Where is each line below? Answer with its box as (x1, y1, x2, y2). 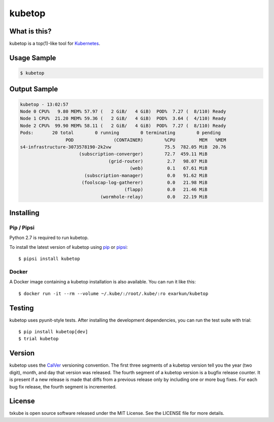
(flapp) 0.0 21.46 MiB (124, 187, 208, 192)
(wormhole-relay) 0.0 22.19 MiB (100, 193, 208, 200)
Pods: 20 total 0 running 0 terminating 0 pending (20, 130, 221, 136)
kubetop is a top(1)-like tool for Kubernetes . (9, 41, 100, 47)
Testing (9, 304, 34, 312)
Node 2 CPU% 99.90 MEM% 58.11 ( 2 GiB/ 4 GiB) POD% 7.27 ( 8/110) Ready (20, 122, 226, 128)
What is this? (9, 27, 52, 36)
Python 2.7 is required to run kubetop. (9, 235, 89, 241)
